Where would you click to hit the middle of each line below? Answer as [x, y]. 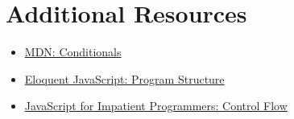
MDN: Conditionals [73, 52]
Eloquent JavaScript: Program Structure [124, 78]
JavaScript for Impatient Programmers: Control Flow [156, 106]
